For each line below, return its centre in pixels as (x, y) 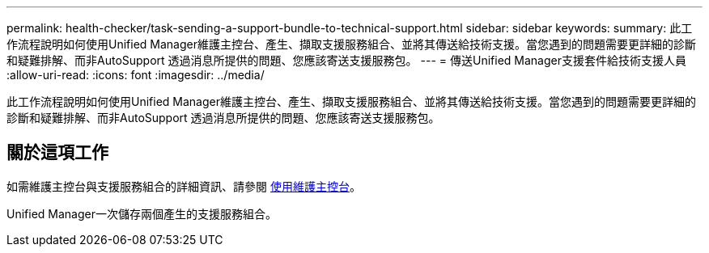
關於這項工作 (57, 153)
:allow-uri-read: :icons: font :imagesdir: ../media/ (136, 75)
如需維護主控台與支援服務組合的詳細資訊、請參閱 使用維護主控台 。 (184, 186)
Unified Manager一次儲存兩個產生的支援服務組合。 (142, 213)
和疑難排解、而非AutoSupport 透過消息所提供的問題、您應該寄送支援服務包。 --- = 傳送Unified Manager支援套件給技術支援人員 (346, 60)
